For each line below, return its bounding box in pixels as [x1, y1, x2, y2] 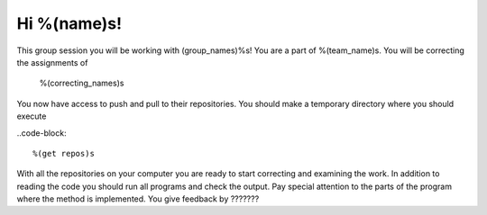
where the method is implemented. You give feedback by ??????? [16, 193, 260, 204]
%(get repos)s [32, 148, 95, 158]
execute [16, 111, 47, 121]
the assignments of [16, 57, 88, 67]
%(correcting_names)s [39, 77, 124, 89]
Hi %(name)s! [16, 13, 122, 33]
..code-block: [16, 127, 67, 139]
